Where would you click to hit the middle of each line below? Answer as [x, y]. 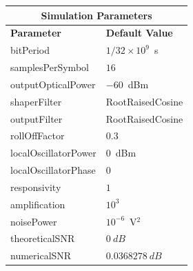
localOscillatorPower [53, 153]
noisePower [34, 221]
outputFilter [37, 118]
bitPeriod [30, 50]
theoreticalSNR [43, 238]
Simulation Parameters [96, 15]
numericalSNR [41, 255]
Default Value [139, 33]
